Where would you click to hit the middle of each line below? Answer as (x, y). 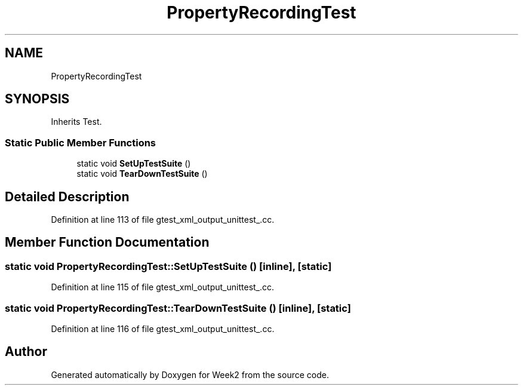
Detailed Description (67, 196)
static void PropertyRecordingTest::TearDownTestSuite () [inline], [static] (178, 308)
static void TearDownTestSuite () (142, 174)
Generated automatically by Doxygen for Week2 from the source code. (190, 374)
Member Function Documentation (107, 242)
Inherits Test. (76, 122)
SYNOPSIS (37, 99)
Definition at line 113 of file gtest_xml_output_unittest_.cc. (163, 220)
